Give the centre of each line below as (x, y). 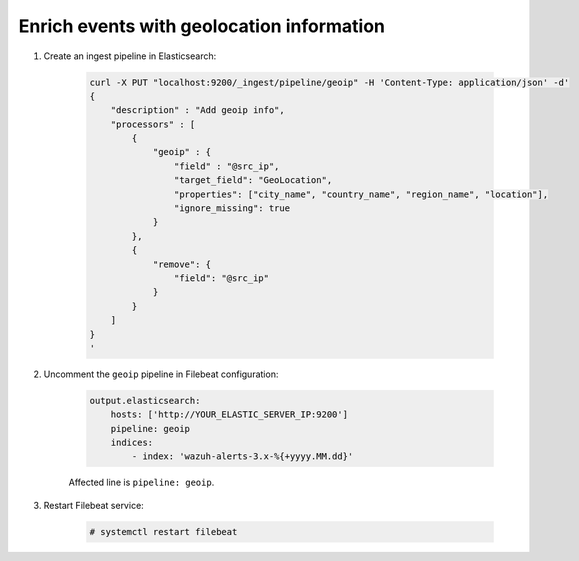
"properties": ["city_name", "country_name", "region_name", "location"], (361, 194)
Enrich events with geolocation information (201, 26)
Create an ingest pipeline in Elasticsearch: (130, 56)
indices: (132, 443)
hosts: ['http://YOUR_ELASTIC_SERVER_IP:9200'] (229, 414)
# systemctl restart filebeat (163, 531)
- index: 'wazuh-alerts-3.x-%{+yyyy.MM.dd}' (242, 456)
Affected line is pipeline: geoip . (141, 482)
